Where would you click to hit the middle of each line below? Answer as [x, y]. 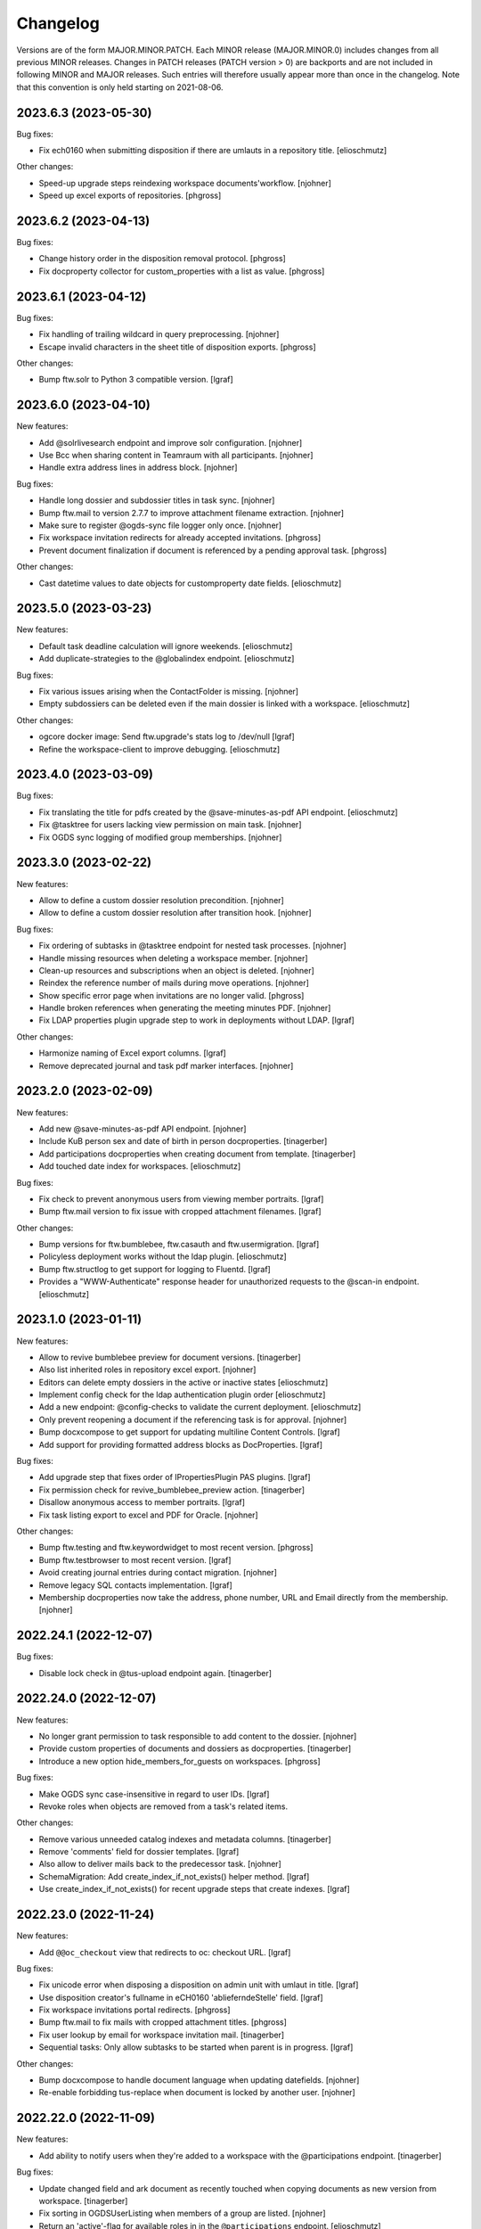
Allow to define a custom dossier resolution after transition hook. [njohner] [175, 913]
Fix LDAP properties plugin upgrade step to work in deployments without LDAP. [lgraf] [197, 1020]
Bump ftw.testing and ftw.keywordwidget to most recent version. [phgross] [176, 1548]
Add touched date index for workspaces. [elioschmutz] [139, 1166]
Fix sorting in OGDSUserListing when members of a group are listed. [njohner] [182, 2213]
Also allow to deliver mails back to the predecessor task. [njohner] [160, 1864]
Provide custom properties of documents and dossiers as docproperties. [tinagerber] [195, 1748]
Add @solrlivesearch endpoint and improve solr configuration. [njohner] [171, 442]
